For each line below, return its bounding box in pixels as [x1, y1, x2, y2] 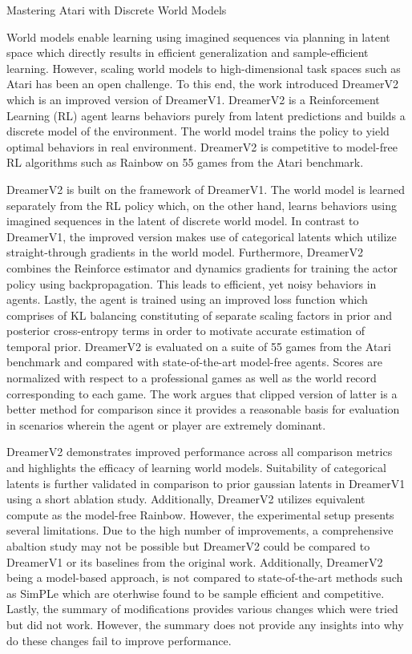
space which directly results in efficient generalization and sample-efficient [6, 44, 369, 61]
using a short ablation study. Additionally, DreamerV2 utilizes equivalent [6, 490, 366, 507]
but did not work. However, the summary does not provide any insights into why [6, 616, 404, 632]
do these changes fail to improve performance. [6, 632, 232, 648]
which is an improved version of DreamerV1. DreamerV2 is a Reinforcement [6, 91, 380, 107]
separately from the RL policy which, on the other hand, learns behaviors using [6, 196, 398, 213]
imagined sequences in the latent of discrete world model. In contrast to [6, 212, 359, 229]
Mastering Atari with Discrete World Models [6, 2, 227, 18]
